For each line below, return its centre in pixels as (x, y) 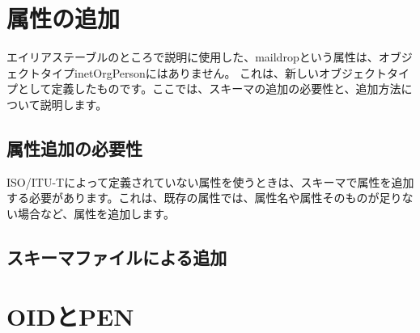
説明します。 (74, 104)
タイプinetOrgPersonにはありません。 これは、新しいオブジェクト (214, 72)
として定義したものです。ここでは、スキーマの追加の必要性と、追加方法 (209, 89)
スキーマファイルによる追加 (117, 257)
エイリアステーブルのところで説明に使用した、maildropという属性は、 (193, 57)
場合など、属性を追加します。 (96, 213)
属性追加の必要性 (74, 148)
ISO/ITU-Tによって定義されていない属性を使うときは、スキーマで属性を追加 (210, 181)
